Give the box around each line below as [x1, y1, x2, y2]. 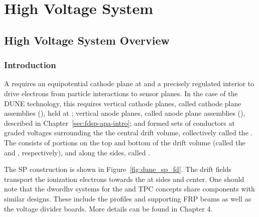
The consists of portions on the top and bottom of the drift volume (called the [4, 137, 245, 147]
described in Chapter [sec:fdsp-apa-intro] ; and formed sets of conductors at [4, 117, 235, 128]
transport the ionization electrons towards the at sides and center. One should [4, 173, 244, 184]
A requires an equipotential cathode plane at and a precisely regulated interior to [4, 78, 254, 89]
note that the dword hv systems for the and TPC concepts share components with [4, 183, 255, 194]
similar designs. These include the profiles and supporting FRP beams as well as [4, 193, 251, 203]
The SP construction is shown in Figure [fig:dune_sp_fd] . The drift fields [4, 164, 231, 174]
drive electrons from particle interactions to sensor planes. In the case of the [4, 88, 238, 98]
